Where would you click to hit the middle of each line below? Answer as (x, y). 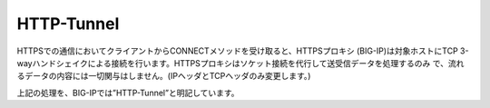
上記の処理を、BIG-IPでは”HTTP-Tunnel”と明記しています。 (128, 93)
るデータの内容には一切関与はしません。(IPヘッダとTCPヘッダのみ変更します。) (164, 76)
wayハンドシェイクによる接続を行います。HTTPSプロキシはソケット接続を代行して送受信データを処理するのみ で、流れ (240, 63)
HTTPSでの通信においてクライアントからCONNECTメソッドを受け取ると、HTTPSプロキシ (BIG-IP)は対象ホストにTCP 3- (243, 51)
